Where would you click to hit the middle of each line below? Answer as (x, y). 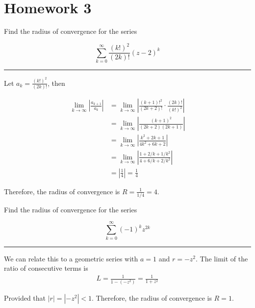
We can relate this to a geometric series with (71, 258)
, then (56, 83)
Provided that (25, 297)
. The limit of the (222, 258)
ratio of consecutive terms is (46, 268)
